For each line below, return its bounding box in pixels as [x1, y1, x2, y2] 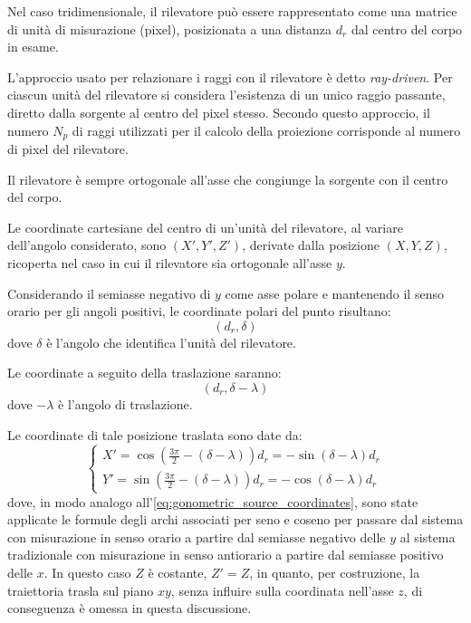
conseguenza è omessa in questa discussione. [7, 599, 252, 618]
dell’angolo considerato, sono [7, 235, 167, 254]
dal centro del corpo [351, 19, 463, 38]
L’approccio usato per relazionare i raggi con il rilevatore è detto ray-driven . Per [7, 67, 453, 86]
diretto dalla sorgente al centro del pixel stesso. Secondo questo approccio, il [7, 102, 430, 121]
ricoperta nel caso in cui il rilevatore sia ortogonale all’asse [7, 253, 332, 272]
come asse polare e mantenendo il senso [225, 283, 444, 302]
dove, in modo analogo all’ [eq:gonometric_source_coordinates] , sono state [7, 492, 418, 511]
